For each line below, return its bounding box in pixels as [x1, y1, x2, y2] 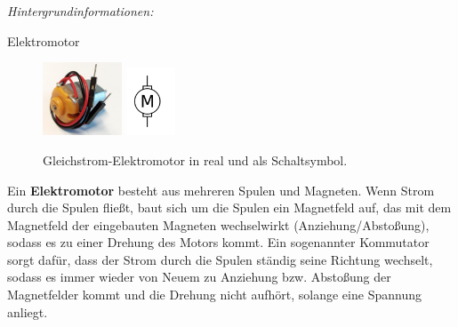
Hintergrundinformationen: [7, 2, 154, 20]
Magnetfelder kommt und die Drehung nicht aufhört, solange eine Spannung [7, 285, 422, 304]
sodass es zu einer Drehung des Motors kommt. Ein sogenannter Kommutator [7, 233, 430, 251]
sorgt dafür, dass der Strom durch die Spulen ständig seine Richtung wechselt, [7, 250, 433, 268]
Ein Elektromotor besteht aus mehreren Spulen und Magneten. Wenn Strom [7, 180, 435, 199]
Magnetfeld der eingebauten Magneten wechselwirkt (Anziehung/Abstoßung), [7, 215, 430, 234]
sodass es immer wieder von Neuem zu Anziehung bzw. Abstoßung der [7, 267, 391, 286]
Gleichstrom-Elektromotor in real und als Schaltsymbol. [43, 150, 348, 169]
